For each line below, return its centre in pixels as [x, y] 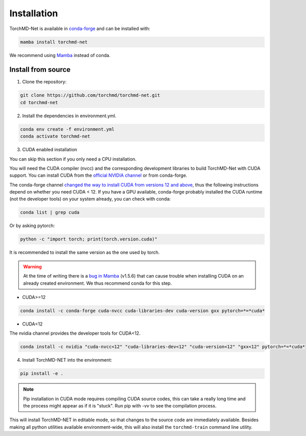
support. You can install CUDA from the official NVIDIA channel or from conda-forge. [98, 175]
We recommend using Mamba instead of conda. [60, 55]
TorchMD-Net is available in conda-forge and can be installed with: [80, 29]
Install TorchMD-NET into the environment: [67, 360]
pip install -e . [42, 374]
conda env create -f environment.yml [67, 129]
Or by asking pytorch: [32, 226]
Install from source [40, 70]
